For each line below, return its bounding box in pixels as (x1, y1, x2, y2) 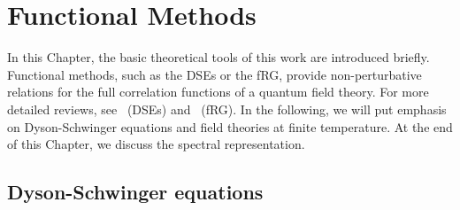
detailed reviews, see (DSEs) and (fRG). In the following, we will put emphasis (7, 99, 447, 118)
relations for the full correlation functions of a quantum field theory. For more (7, 82, 429, 101)
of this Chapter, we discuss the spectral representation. (7, 135, 305, 153)
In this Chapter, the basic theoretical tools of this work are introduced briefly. (7, 48, 430, 66)
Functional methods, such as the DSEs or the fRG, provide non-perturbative (7, 65, 422, 83)
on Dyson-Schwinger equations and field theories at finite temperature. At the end (7, 117, 453, 136)
